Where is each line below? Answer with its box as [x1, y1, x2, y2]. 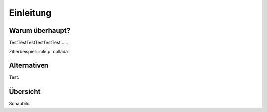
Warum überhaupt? [9, 26, 71, 35]
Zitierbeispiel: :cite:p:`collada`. [9, 49, 71, 55]
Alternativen [9, 61, 49, 70]
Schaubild [9, 101, 30, 107]
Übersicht [9, 87, 41, 96]
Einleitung [9, 7, 52, 18]
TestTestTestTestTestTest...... [9, 40, 69, 46]
